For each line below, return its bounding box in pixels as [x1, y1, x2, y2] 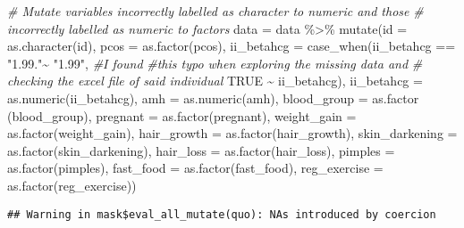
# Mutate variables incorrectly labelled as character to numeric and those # [7, 2, 424, 20]
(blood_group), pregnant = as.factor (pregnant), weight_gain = [7, 106, 357, 125]
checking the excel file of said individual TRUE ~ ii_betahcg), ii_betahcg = [7, 71, 423, 90]
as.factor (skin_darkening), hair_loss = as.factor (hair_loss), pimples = [7, 141, 395, 159]
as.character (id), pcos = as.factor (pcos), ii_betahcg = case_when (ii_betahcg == [7, 37, 456, 55]
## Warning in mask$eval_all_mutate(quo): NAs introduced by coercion [7, 208, 436, 221]
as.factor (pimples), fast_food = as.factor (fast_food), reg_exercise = [7, 159, 384, 177]
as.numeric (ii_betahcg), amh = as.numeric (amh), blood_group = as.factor [7, 88, 419, 107]
